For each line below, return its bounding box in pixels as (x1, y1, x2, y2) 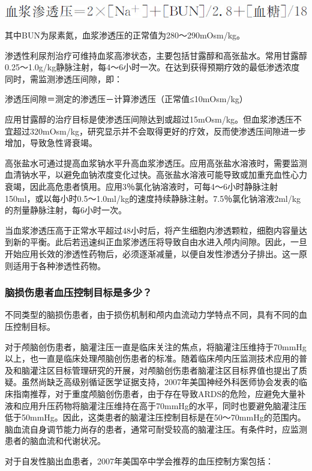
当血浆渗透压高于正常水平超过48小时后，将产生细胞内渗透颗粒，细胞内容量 (5, 223, 299, 236)
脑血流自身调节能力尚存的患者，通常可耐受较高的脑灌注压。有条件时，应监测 (5, 422, 307, 435)
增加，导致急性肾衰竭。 (5, 136, 97, 149)
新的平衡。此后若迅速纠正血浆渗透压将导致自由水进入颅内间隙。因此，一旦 (13, 235, 307, 248)
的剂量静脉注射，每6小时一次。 (5, 204, 127, 216)
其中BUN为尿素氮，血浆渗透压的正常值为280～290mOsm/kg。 (5, 29, 245, 41)
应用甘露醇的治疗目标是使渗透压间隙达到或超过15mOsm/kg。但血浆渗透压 (5, 113, 294, 126)
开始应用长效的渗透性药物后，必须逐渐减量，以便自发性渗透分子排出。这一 (5, 247, 299, 260)
